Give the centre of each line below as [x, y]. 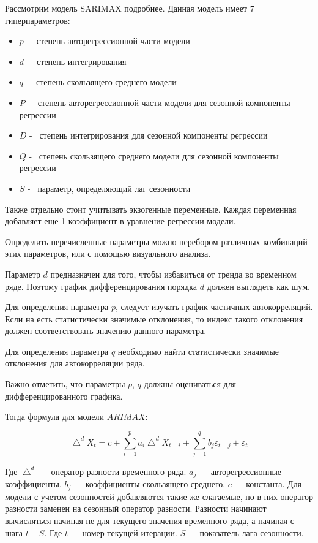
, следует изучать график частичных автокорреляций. [214, 307]
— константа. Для [268, 484]
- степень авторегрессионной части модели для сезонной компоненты [159, 102]
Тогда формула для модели [54, 416]
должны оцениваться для [190, 384]
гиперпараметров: [38, 20]
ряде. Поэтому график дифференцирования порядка [101, 286]
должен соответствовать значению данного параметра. [106, 331]
